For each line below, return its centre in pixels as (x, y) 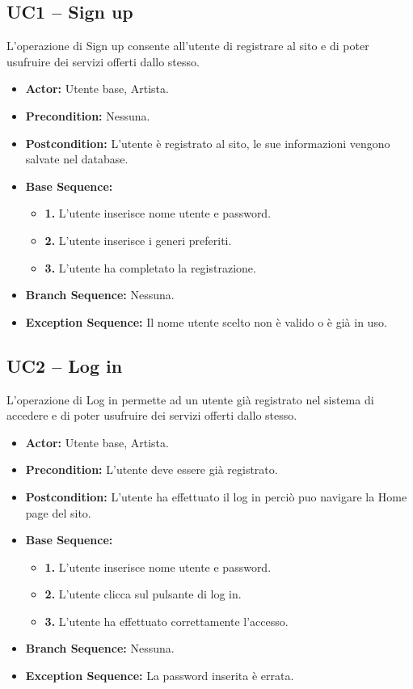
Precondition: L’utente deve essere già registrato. (152, 469)
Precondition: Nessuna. (88, 115)
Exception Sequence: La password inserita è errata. (160, 676)
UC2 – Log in (65, 365)
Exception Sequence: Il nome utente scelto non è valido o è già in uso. (206, 321)
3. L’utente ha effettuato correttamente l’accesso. (166, 621)
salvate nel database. (77, 159)
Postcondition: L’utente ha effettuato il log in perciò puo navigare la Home (216, 496)
